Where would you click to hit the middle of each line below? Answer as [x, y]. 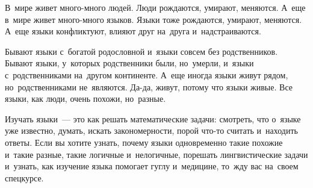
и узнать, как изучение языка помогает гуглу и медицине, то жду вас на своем [152, 166]
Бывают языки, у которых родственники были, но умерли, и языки [129, 63]
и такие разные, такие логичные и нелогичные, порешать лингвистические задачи [156, 154]
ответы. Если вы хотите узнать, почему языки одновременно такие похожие [144, 142]
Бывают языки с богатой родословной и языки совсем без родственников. [141, 51]
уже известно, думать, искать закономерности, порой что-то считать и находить [151, 130]
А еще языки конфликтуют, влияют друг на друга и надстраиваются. [133, 31]
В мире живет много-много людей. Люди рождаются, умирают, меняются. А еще [155, 7]
